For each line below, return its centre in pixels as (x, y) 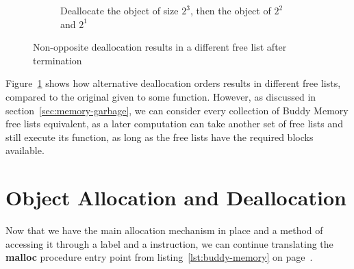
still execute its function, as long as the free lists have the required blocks (160, 137)
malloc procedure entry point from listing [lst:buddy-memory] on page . (159, 257)
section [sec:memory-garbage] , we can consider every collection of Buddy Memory (177, 110)
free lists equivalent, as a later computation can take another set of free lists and (174, 124)
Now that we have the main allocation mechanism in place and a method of (164, 230)
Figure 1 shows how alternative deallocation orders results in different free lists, (173, 83)
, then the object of (230, 10)
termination (58, 60)
